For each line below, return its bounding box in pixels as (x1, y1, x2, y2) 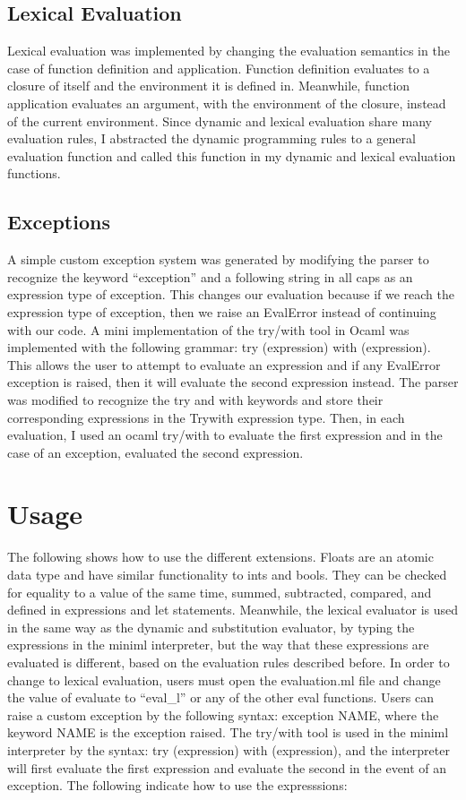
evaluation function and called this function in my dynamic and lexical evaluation (7, 146, 456, 165)
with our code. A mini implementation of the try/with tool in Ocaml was (7, 320, 410, 339)
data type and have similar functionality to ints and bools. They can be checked (7, 565, 447, 583)
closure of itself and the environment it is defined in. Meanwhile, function (7, 76, 410, 95)
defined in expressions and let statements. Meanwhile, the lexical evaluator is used (7, 600, 459, 619)
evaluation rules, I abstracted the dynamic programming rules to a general (7, 129, 416, 148)
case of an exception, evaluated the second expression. (7, 443, 304, 461)
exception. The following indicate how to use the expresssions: (7, 776, 348, 795)
